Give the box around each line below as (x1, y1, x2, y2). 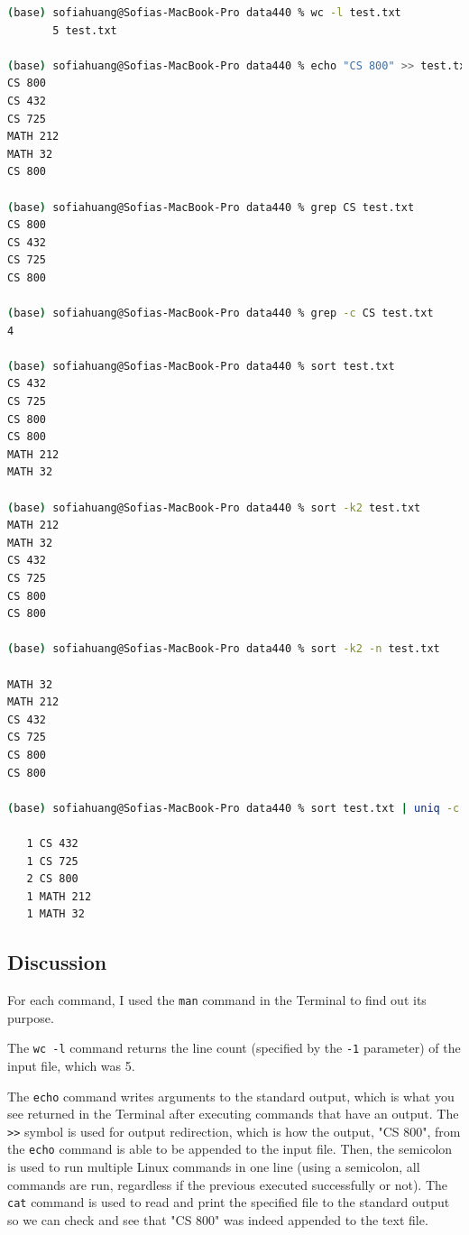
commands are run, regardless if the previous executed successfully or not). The (7, 1175, 448, 1194)
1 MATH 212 (26, 889, 92, 903)
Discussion (7, 948, 107, 976)
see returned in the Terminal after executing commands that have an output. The (7, 1104, 459, 1123)
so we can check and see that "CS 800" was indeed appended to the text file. (7, 1210, 428, 1229)
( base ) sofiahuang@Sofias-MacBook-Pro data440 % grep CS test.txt (7, 200, 415, 214)
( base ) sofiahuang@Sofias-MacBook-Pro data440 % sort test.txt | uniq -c (7, 801, 460, 815)
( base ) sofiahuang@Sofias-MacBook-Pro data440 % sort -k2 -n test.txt (7, 642, 440, 656)
